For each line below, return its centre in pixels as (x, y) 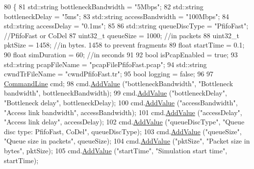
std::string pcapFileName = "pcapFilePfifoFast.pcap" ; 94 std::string (105, 64)
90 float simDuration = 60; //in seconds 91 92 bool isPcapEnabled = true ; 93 (121, 54)
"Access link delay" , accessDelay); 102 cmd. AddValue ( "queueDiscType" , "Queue (124, 122)
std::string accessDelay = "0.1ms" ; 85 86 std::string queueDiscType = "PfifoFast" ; (126, 26)
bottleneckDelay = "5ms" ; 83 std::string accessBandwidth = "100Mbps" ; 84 (116, 16)
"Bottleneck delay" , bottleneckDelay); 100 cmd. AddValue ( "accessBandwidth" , (121, 102)
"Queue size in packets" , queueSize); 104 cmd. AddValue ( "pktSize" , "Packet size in (127, 141)
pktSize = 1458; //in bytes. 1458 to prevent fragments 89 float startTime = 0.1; (124, 45)
